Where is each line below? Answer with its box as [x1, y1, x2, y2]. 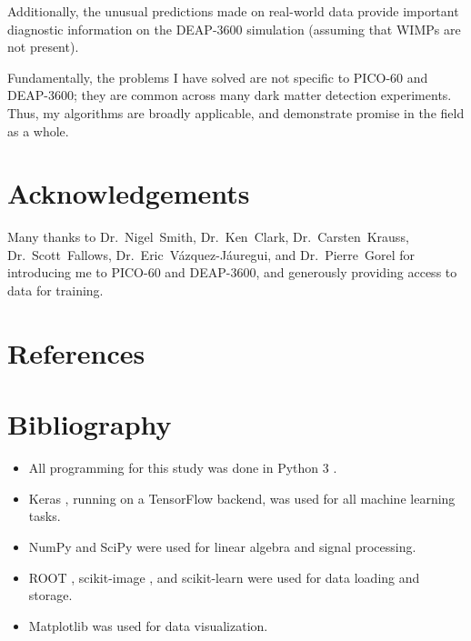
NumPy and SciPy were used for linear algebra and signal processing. [28, 536, 416, 556]
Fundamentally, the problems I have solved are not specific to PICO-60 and [7, 67, 428, 86]
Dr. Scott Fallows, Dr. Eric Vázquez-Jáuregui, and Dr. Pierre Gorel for [7, 245, 415, 264]
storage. [28, 586, 73, 605]
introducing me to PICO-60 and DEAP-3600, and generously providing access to [7, 263, 457, 282]
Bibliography [7, 406, 172, 443]
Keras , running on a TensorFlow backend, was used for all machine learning [28, 488, 456, 507]
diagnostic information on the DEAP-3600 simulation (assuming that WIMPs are [7, 19, 461, 38]
